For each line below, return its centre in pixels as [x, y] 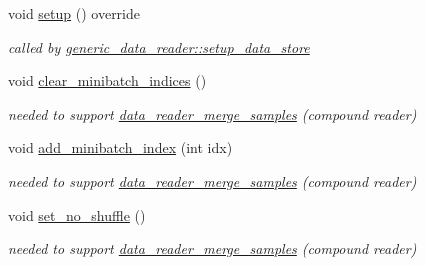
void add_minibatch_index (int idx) [120, 147]
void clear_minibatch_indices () [107, 80]
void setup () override [74, 13]
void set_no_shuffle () [77, 214]
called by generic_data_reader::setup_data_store [159, 46]
